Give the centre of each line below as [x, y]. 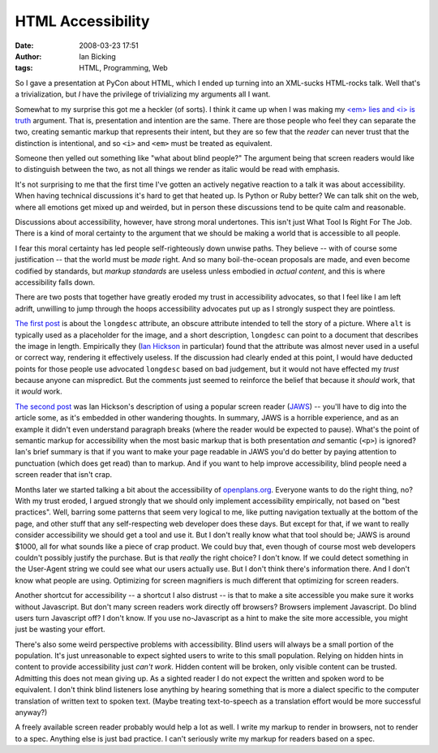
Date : [24, 45]
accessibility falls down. [55, 282]
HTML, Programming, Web [123, 68]
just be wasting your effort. [60, 630]
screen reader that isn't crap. [64, 475]
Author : [28, 56]
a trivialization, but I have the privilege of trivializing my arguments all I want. [143, 94]
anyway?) [31, 712]
